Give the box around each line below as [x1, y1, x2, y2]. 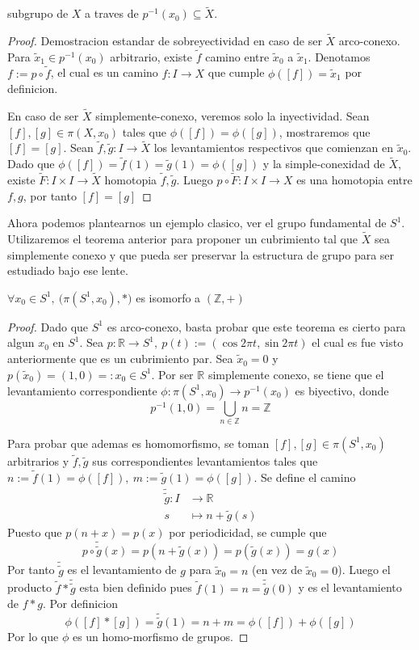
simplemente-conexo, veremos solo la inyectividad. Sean [95, 108, 370, 125]
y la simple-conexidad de [262, 155, 385, 172]
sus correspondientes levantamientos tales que [92, 453, 318, 470]
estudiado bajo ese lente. [7, 262, 128, 279]
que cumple [207, 64, 265, 81]
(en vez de [251, 561, 303, 578]
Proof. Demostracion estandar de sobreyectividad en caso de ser [7, 32, 322, 49]
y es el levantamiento [298, 579, 402, 596]
